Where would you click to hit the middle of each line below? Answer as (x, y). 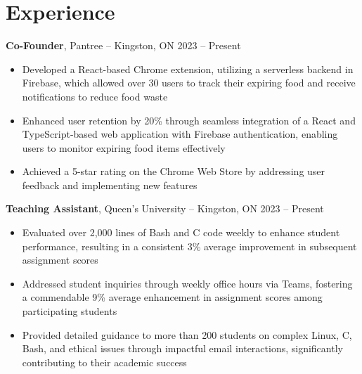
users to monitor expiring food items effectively (124, 147)
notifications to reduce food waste (95, 96)
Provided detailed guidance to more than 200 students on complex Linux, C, (187, 334)
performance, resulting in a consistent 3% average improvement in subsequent (189, 246)
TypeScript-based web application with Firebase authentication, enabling (180, 134)
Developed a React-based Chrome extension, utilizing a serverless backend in (188, 69)
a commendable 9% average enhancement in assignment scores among (172, 297)
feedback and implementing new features (110, 185)
